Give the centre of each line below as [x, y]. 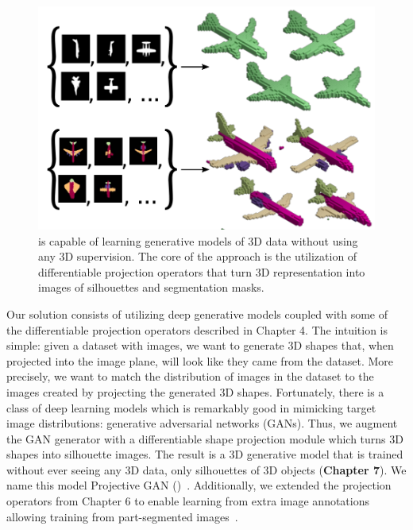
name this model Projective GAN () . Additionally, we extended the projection [199, 485]
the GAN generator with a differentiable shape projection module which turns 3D [205, 438]
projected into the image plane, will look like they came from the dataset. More [200, 360]
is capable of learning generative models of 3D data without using [198, 240]
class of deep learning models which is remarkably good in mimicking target [191, 407]
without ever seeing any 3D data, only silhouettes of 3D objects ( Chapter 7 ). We [206, 469]
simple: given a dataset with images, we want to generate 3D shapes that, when [200, 345]
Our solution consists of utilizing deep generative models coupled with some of [197, 313]
